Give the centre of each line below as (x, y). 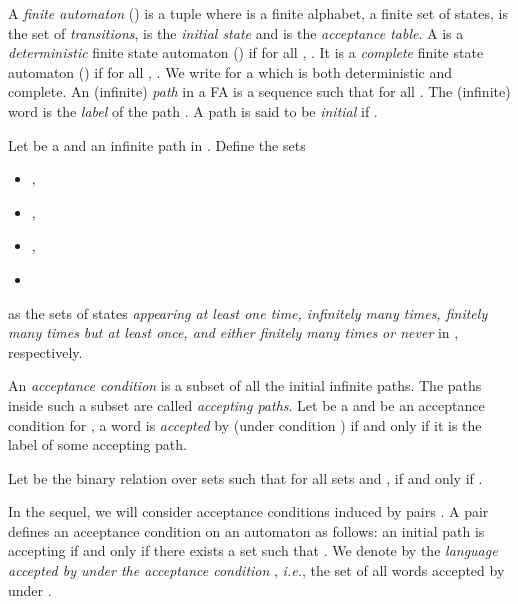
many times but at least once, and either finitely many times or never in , (233, 332)
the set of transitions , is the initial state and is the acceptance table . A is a (236, 32)
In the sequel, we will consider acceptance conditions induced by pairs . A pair (248, 511)
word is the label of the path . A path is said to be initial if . (193, 110)
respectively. (45, 351)
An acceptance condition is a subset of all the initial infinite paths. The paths (245, 385)
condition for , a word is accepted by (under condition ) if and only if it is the (245, 424)
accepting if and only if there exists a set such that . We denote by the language (253, 550)
